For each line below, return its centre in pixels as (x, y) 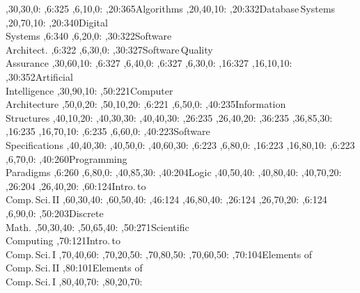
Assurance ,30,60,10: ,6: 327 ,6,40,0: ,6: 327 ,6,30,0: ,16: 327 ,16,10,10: (149, 63)
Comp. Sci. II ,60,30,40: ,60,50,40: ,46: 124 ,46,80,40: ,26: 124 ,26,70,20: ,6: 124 (166, 199)
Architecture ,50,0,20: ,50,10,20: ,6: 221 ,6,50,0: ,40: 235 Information (146, 104)
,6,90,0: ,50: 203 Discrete (55, 213)
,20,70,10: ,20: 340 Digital (57, 22)
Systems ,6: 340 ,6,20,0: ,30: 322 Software (89, 36)
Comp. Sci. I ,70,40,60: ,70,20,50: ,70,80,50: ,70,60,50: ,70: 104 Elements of (159, 254)
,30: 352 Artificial (39, 76)
